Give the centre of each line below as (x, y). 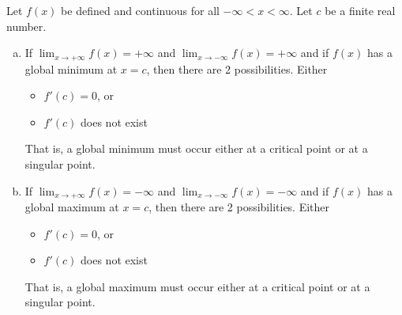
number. (26, 26)
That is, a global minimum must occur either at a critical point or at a (196, 148)
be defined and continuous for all (140, 10)
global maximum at (72, 207)
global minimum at (71, 68)
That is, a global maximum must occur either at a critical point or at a (197, 286)
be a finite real (360, 10)
